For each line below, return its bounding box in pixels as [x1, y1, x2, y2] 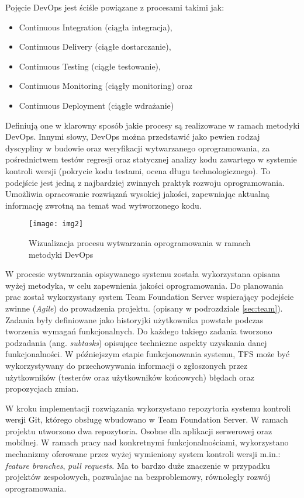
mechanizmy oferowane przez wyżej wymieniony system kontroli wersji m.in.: [5, 448, 281, 460]
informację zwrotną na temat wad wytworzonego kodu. [5, 199, 202, 211]
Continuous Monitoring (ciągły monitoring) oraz [19, 79, 193, 92]
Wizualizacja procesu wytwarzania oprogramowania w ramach [29, 236, 251, 248]
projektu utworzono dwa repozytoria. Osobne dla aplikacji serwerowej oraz [5, 424, 272, 437]
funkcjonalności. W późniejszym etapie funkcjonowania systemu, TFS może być [5, 348, 290, 360]
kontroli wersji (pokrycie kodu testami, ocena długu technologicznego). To [5, 164, 270, 177]
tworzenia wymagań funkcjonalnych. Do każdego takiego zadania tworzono [5, 325, 272, 337]
